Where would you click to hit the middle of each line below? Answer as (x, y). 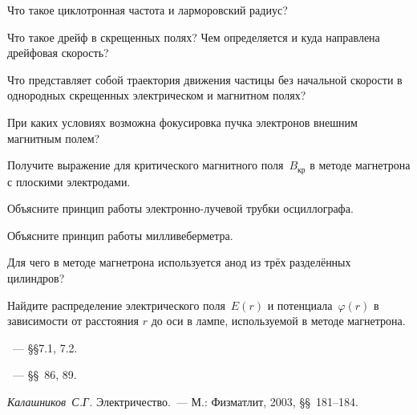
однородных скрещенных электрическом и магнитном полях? (157, 95)
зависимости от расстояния (73, 321)
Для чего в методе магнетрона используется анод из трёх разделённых (179, 262)
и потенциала (300, 305)
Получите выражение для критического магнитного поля (146, 165)
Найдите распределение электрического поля (116, 305)
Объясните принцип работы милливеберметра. (120, 235)
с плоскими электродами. (69, 181)
